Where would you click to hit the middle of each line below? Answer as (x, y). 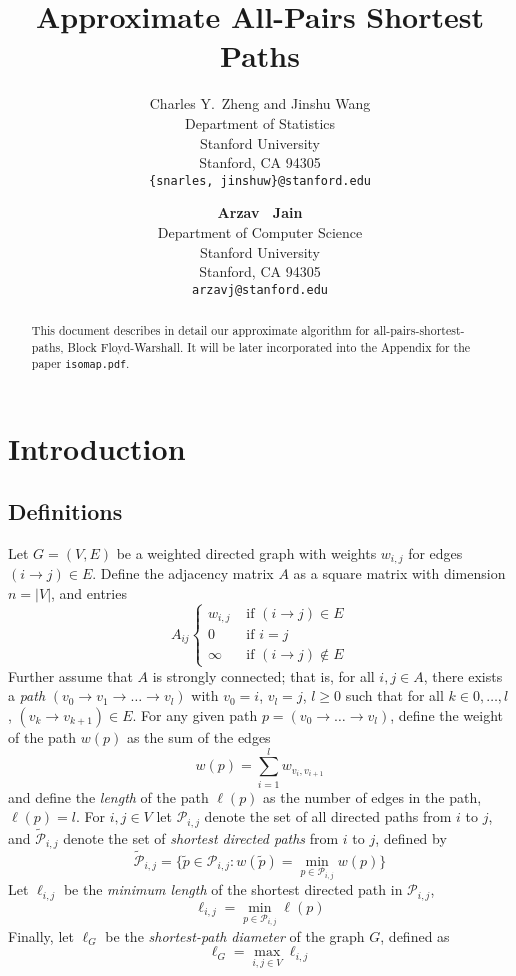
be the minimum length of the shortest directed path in (233, 889)
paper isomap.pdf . (80, 363)
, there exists (463, 675)
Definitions (65, 511)
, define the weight (447, 714)
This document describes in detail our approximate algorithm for (200, 330)
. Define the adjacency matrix (183, 573)
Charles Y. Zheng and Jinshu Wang (260, 103)
